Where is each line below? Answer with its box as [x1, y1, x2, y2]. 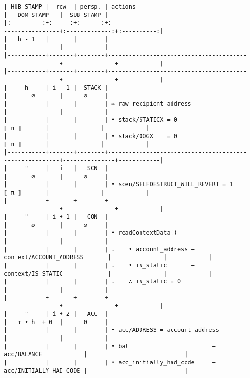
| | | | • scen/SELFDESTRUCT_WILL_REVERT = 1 [4, 181, 233, 188]
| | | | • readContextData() [4, 230, 177, 237]
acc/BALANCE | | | [4, 351, 188, 358]
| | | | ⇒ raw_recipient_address [4, 100, 191, 107]
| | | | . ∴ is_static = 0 [4, 278, 181, 285]
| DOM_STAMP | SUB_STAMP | [4, 11, 108, 18]
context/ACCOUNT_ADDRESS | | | [4, 254, 212, 261]
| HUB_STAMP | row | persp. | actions [4, 3, 136, 10]
